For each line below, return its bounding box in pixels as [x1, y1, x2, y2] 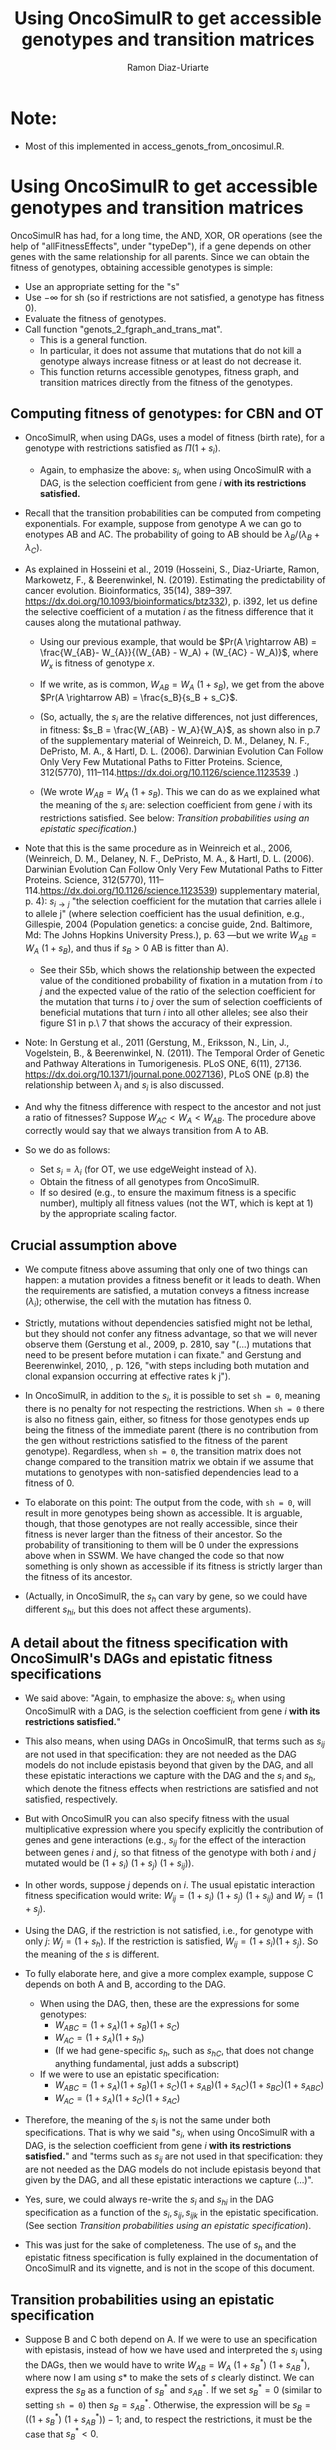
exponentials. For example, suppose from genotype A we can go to [24, 518, 302, 530]
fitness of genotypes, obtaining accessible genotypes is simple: [10, 261, 273, 273]
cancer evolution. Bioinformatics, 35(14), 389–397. [24, 584, 233, 596]
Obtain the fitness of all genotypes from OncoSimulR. [39, 1176, 260, 1188]
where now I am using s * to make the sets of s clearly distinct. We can [24, 2372, 315, 2384]
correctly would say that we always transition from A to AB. [24, 1124, 269, 1136]
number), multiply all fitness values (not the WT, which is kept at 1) [39, 1197, 314, 1209]
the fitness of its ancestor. [24, 1570, 133, 1582]
